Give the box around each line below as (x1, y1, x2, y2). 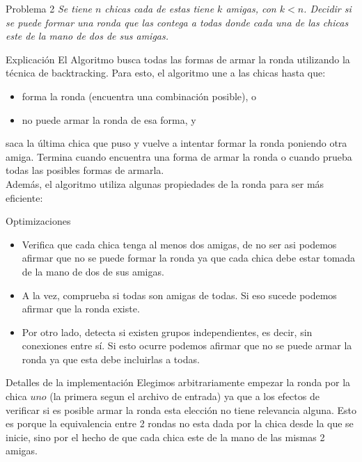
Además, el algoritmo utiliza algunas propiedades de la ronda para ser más (6, 176, 324, 191)
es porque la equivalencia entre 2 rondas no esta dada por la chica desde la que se (6, 416, 354, 431)
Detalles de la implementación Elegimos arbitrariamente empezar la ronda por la (6, 375, 351, 390)
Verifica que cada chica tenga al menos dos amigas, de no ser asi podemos (22, 237, 337, 251)
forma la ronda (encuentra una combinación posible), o (22, 88, 257, 103)
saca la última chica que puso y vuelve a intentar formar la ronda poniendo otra (6, 136, 347, 150)
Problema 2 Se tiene (6, 1, 92, 15)
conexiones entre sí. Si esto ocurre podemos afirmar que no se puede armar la (22, 338, 352, 353)
